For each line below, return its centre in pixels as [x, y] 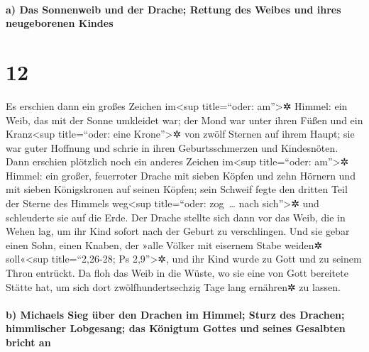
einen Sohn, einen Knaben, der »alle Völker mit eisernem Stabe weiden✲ [164, 244]
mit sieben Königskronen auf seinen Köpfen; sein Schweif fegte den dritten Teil [177, 189]
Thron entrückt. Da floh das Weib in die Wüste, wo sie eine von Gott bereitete [177, 273]
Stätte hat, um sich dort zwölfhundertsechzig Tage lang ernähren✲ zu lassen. [173, 286]
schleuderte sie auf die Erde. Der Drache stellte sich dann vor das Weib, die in [176, 217]
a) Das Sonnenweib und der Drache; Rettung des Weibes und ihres [174, 9]
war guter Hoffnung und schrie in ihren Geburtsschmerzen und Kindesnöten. [172, 147]
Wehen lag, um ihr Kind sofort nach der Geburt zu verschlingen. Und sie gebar [178, 231]
